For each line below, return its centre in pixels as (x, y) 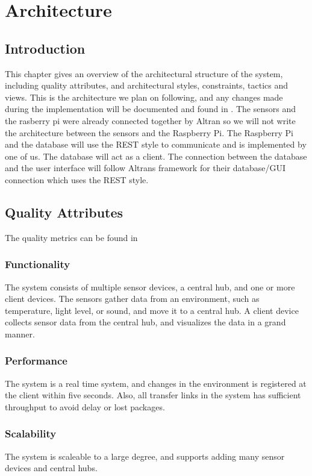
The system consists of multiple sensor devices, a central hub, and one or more (150, 287)
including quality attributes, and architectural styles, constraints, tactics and (147, 85)
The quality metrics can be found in (71, 237)
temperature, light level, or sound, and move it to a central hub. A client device (152, 310)
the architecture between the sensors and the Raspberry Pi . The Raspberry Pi (149, 132)
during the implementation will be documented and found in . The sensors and (150, 109)
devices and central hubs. (51, 468)
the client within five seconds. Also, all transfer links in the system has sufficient (153, 395)
